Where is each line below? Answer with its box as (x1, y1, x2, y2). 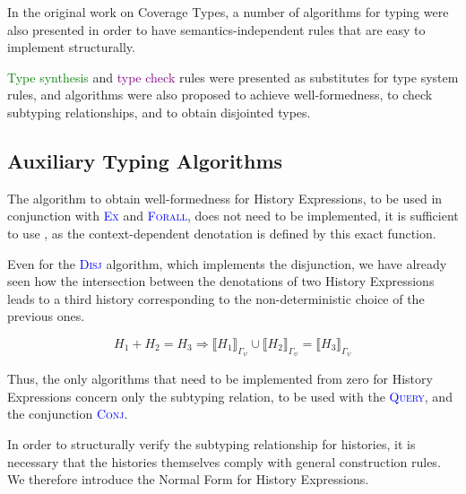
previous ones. (7, 307, 85, 325)
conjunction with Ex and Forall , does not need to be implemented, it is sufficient (7, 206, 459, 225)
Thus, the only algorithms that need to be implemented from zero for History (7, 369, 433, 388)
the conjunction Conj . (7, 404, 128, 423)
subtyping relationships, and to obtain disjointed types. (7, 102, 311, 121)
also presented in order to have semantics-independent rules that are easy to (7, 20, 426, 39)
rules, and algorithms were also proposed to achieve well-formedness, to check (7, 85, 433, 104)
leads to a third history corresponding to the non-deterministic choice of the (7, 289, 425, 308)
